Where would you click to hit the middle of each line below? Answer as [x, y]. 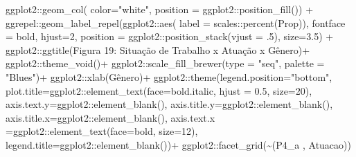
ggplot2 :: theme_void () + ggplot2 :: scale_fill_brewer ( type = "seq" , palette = [165, 63]
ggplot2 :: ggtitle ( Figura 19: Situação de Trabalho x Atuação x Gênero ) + [158, 49]
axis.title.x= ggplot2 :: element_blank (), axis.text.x [110, 117]
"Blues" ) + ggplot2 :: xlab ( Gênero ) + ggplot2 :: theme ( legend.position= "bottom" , [169, 76]
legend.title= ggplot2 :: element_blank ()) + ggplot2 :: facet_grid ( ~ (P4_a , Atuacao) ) [178, 144]
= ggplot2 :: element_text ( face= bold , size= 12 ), [102, 131]
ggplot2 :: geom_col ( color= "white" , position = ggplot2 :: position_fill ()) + [160, 9]
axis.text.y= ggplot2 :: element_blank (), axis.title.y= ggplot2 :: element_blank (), [169, 104]
